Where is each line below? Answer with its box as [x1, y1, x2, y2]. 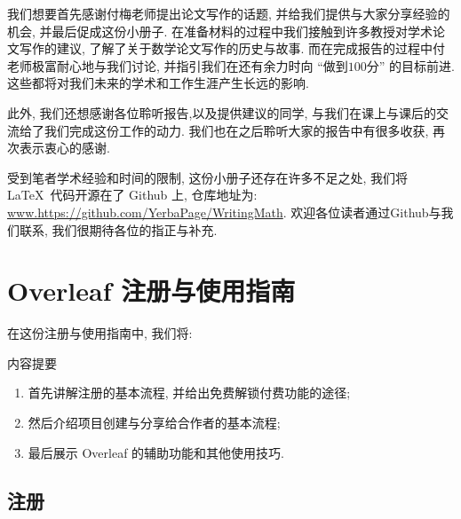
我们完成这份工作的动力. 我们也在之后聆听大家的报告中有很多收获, [44, 121, 429, 139]
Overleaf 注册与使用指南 [7, 272, 296, 309]
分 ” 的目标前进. [366, 56, 455, 75]
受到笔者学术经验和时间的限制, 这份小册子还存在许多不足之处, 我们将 [7, 168, 409, 186]
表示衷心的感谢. [19, 138, 110, 157]
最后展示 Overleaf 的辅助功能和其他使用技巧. [28, 443, 284, 461]
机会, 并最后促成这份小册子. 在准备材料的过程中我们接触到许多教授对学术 [7, 21, 433, 40]
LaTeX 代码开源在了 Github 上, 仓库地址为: [7, 185, 258, 204]
